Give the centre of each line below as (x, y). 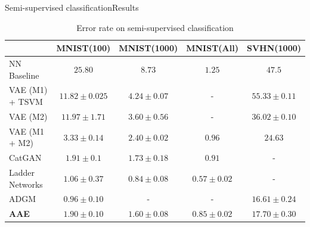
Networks (26, 184)
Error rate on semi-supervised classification (155, 27)
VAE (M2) (28, 116)
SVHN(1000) (274, 48)
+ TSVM (26, 102)
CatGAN (25, 158)
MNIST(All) (212, 48)
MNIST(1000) (148, 48)
